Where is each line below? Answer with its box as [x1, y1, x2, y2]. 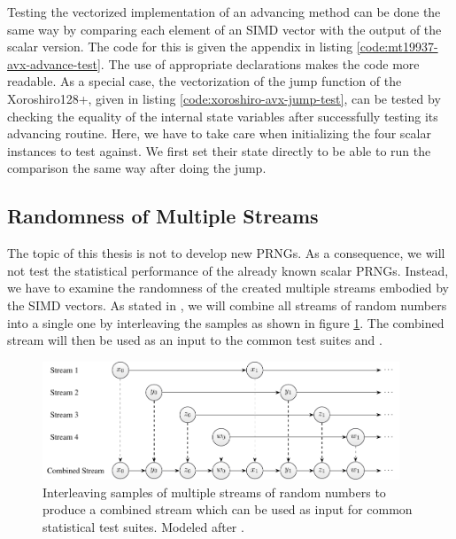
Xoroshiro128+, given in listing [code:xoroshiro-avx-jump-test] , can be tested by [7, 89, 441, 107]
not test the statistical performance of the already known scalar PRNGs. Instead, [7, 261, 449, 279]
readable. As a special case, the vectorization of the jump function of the [7, 72, 402, 90]
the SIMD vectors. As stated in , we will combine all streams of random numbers [7, 295, 447, 314]
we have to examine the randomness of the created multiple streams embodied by [7, 278, 449, 297]
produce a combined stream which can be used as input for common [43, 500, 413, 519]
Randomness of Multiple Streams [7, 202, 319, 230]
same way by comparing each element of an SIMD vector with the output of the [7, 20, 442, 38]
